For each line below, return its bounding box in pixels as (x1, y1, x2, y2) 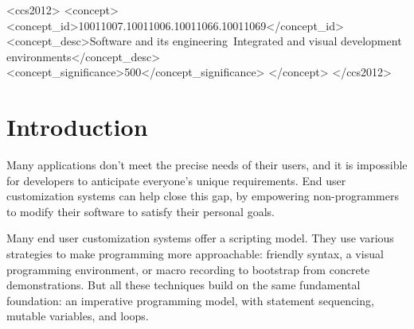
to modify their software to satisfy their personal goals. (6, 203, 275, 219)
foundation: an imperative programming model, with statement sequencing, (6, 292, 374, 308)
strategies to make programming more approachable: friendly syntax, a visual (6, 246, 384, 262)
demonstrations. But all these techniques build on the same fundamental (6, 277, 361, 293)
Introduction (6, 110, 148, 143)
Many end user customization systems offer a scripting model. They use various (6, 230, 394, 246)
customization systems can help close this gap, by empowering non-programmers (6, 188, 399, 204)
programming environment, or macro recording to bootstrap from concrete (6, 261, 370, 277)
